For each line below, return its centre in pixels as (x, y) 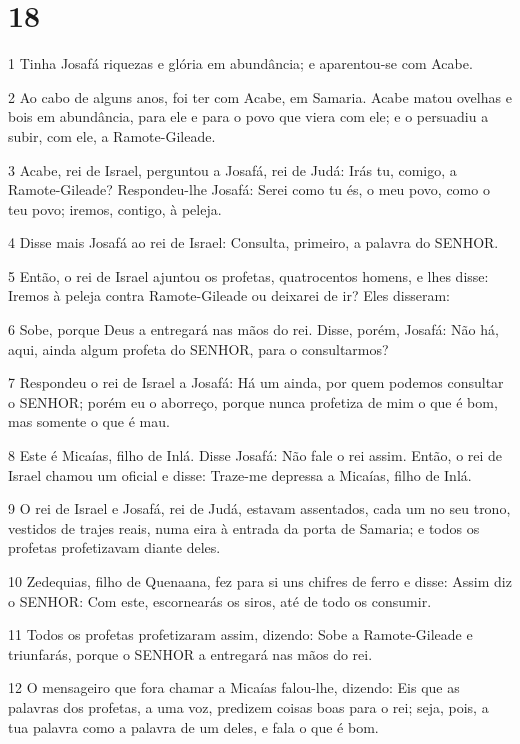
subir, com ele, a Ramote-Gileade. (112, 135)
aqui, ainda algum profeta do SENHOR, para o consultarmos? (198, 348)
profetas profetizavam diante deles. (114, 547)
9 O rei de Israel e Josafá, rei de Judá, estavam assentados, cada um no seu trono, (259, 508)
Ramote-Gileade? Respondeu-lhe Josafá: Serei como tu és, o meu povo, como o (249, 189)
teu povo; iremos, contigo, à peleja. (115, 208)
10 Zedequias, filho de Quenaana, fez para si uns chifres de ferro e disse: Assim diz (260, 581)
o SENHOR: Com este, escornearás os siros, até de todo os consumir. (220, 600)
